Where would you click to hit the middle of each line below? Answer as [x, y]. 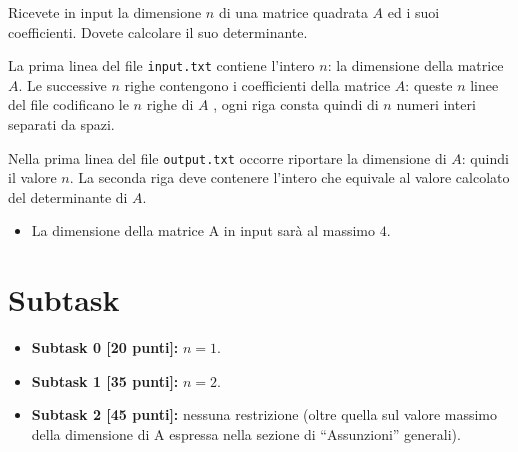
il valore [32, 177]
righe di [170, 104]
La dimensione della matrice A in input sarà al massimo [203, 230]
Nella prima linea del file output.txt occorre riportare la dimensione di [227, 157]
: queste [429, 84]
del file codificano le [68, 104]
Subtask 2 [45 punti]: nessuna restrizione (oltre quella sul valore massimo [264, 414]
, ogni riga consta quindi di [296, 104]
